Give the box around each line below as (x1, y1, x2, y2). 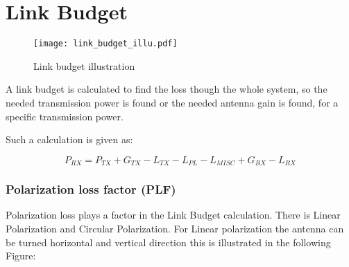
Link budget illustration (33, 58, 135, 73)
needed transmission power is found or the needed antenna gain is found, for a (6, 95, 339, 109)
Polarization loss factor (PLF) (6, 181, 176, 198)
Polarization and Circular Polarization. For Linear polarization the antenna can (6, 221, 344, 236)
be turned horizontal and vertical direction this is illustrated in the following (6, 234, 331, 249)
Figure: (6, 248, 36, 263)
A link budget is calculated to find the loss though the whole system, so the (6, 82, 327, 96)
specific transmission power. (6, 109, 124, 123)
